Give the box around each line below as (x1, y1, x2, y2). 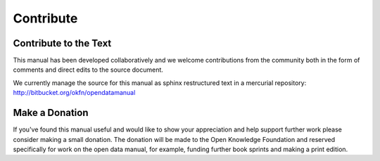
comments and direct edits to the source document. (13, 65, 163, 74)
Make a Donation (13, 107, 89, 119)
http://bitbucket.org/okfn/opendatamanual (13, 89, 136, 97)
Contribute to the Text (13, 37, 112, 49)
